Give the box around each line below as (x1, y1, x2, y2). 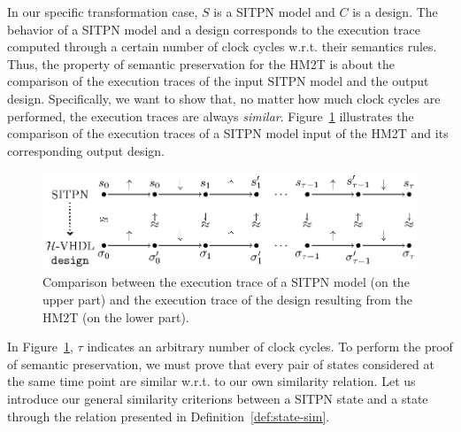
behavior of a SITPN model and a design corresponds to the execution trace (7, 19, 420, 38)
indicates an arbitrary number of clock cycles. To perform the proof (87, 337, 453, 356)
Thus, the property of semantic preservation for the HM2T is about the (7, 54, 396, 73)
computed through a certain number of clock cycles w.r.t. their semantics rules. (7, 37, 437, 56)
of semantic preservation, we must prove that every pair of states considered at (7, 354, 434, 373)
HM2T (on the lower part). (42, 307, 189, 326)
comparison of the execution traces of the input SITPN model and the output (7, 72, 429, 90)
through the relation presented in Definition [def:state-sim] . (7, 406, 330, 425)
